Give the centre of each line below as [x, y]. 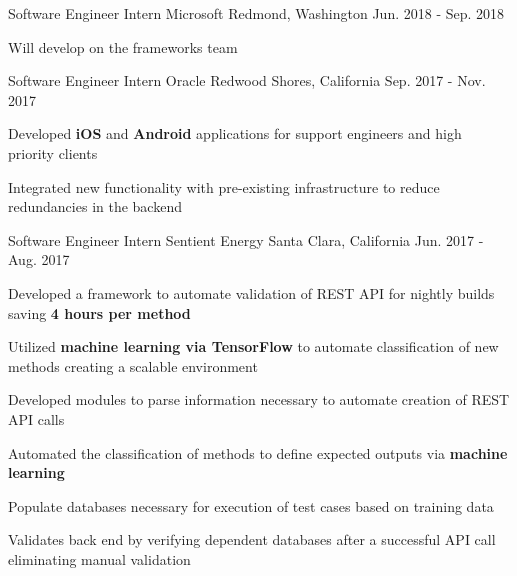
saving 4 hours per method [99, 312]
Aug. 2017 [39, 259]
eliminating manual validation [99, 558]
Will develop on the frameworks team [123, 46]
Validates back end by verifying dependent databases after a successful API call [252, 539]
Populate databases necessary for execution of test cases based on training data [251, 505]
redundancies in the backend [95, 206]
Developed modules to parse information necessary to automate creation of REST [259, 399]
